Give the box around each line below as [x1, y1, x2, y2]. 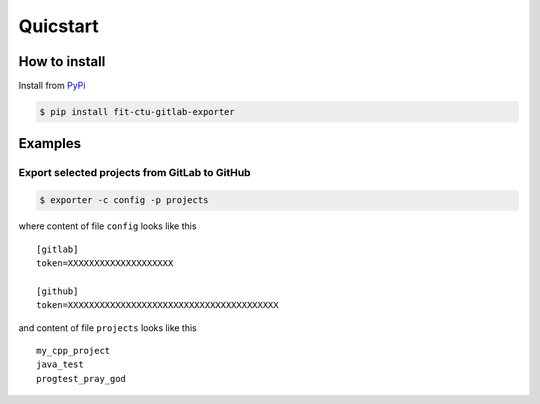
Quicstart [18, 15, 99, 37]
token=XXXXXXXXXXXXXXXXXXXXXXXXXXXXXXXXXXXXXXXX [36, 300, 279, 311]
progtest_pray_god [36, 373, 127, 384]
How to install [18, 53, 106, 70]
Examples [18, 135, 82, 152]
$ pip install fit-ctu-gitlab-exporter [39, 106, 235, 118]
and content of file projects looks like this [18, 321, 197, 334]
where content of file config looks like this [18, 220, 197, 232]
